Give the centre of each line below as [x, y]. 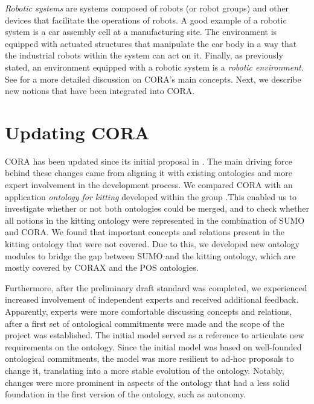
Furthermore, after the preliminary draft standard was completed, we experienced [156, 287]
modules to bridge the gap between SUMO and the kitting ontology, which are [150, 255]
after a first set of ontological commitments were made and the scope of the [145, 323]
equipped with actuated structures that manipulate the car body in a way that [151, 43]
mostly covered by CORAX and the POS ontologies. [102, 267]
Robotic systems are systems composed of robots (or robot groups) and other [147, 8]
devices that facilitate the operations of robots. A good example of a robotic [146, 20]
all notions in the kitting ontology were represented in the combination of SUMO [155, 220]
